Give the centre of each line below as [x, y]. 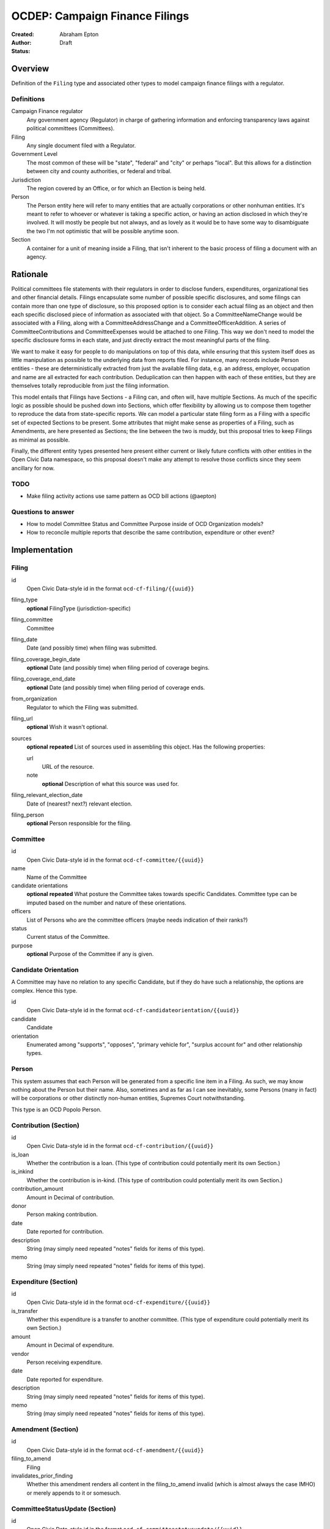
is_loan [20, 1154]
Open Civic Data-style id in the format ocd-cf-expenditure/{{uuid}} [119, 1302]
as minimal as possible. [41, 440]
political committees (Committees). [71, 128]
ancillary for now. [33, 468]
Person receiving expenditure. [64, 1362]
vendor [20, 1353]
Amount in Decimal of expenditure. [70, 1345]
